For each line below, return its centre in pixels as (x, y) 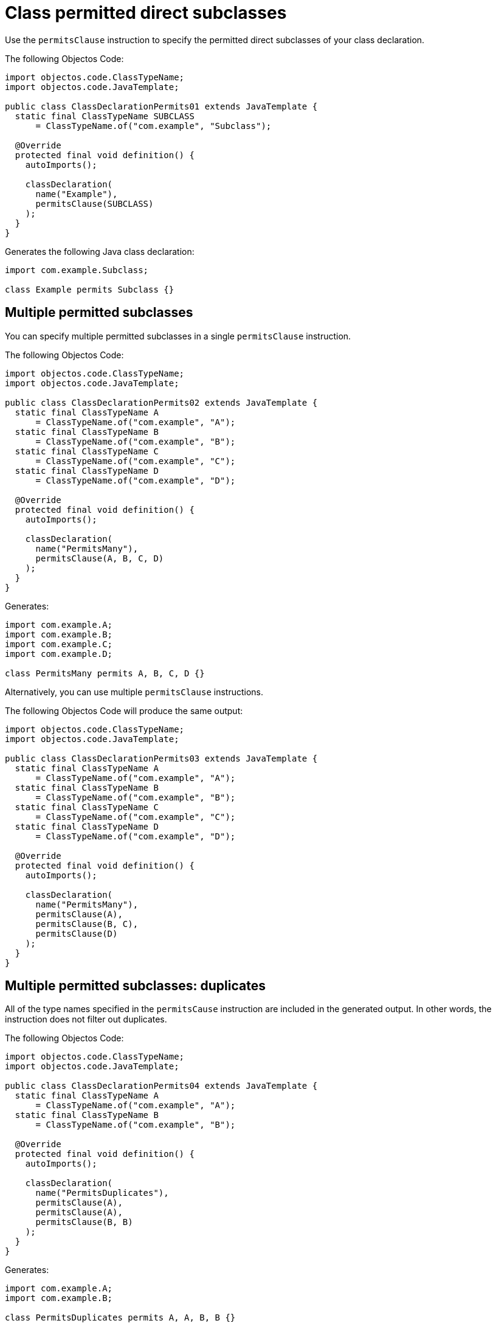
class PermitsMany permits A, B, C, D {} (105, 673)
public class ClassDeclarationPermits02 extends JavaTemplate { (161, 402)
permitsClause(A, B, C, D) (100, 558)
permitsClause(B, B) (84, 1222)
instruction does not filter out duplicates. (86, 1019)
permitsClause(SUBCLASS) (95, 203)
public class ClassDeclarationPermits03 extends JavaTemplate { (161, 758)
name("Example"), (77, 194)
